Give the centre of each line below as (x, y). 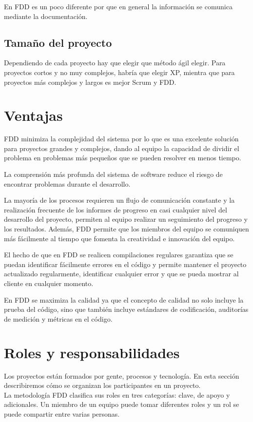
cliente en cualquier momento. (49, 283)
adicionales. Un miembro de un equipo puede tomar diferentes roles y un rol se (122, 404)
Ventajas (33, 115)
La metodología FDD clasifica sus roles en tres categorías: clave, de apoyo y (117, 394)
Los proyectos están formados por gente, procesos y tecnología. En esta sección (122, 375)
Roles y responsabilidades (92, 352)
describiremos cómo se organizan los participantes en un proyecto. (102, 385)
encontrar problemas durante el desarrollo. (67, 183)
